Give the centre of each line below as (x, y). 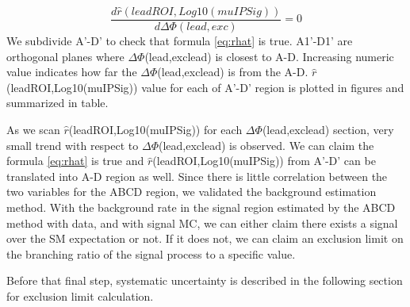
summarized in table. (57, 103)
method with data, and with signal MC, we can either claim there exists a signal (202, 223)
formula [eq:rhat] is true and (75, 161)
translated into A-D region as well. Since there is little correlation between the (197, 176)
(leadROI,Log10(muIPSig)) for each (155, 130)
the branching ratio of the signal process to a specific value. (151, 253)
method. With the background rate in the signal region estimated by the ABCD (201, 207)
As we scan (33, 130)
